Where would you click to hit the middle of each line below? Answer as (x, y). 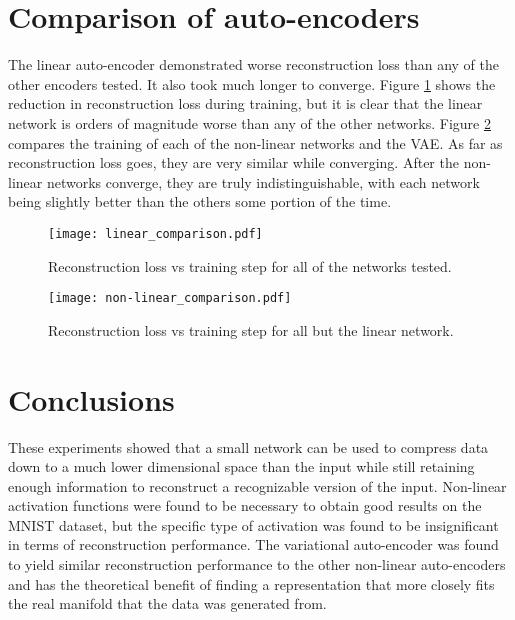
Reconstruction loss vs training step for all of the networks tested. (250, 265)
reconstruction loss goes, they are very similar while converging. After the (233, 162)
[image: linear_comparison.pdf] (155, 233)
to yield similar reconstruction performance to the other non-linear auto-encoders (257, 564)
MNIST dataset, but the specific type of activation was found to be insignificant (253, 524)
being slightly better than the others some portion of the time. (200, 201)
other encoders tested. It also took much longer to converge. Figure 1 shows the (252, 83)
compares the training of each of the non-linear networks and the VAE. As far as (255, 142)
